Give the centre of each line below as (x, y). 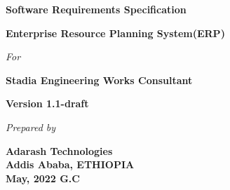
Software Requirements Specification (96, 9)
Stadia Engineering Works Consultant (99, 80)
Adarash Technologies (59, 150)
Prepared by (31, 127)
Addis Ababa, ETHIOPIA (70, 164)
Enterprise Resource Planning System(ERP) (115, 33)
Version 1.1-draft (47, 103)
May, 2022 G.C (43, 178)
